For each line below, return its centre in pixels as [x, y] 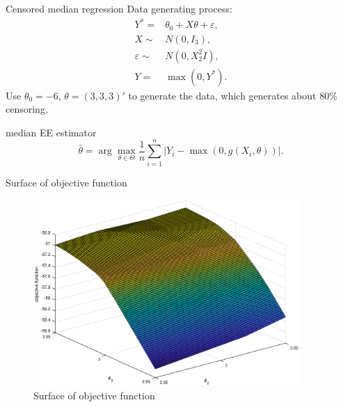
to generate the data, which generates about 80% [233, 95]
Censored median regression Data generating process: [119, 8]
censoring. [27, 109]
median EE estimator [51, 132]
